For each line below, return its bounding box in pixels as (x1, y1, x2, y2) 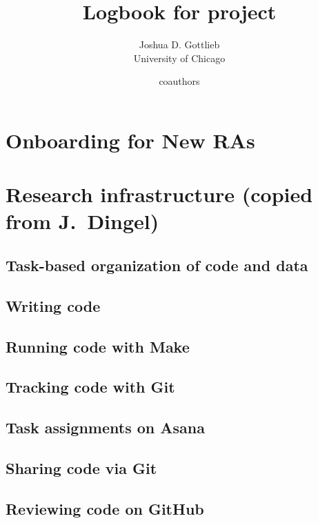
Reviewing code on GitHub (6, 497, 204, 519)
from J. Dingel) (6, 207, 159, 235)
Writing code (6, 295, 101, 316)
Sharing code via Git (6, 457, 157, 478)
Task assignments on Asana (6, 417, 205, 438)
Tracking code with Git (6, 376, 175, 397)
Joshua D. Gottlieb (139, 37, 220, 52)
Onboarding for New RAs (6, 126, 255, 154)
